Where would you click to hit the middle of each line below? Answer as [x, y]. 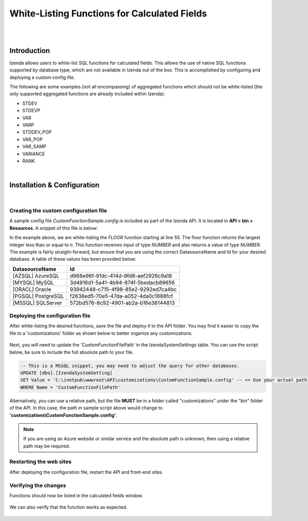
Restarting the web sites [41, 462]
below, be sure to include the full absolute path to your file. [72, 352]
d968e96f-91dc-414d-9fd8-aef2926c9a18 [121, 276]
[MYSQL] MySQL [33, 282]
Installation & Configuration [54, 185]
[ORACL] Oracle [32, 289]
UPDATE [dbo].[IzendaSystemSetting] [66, 373]
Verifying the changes [38, 485]
